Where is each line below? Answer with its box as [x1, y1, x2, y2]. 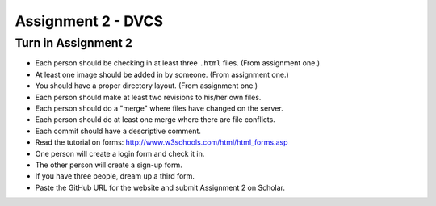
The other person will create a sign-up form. [35, 160, 182, 170]
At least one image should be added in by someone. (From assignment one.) [35, 69, 290, 79]
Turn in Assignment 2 [15, 36, 133, 50]
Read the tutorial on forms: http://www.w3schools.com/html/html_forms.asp [35, 137, 288, 147]
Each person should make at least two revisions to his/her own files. [35, 92, 262, 102]
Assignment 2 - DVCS [15, 12, 164, 30]
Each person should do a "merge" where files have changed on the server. [35, 103, 283, 113]
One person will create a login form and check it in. [35, 149, 205, 158]
